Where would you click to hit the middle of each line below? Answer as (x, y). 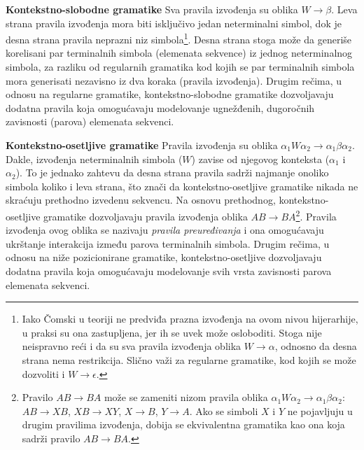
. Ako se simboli (224, 410)
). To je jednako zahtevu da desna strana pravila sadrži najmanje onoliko (172, 173)
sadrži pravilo (51, 438)
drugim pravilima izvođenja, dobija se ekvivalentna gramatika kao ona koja (183, 424)
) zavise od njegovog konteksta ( (260, 159)
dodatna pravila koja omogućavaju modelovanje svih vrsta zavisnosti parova (169, 271)
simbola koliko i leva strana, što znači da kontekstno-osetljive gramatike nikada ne (182, 186)
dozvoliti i (43, 373)
